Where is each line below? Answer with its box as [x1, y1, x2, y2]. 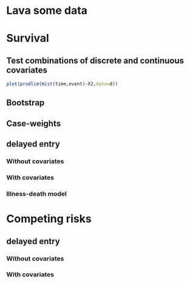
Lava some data [6, 4, 88, 18]
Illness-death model [6, 190, 67, 198]
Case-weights [6, 118, 61, 128]
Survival [6, 32, 50, 45]
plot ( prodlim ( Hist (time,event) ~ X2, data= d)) [6, 81, 118, 87]
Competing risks [6, 212, 92, 226]
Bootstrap [6, 98, 45, 108]
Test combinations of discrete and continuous [6, 55, 184, 65]
